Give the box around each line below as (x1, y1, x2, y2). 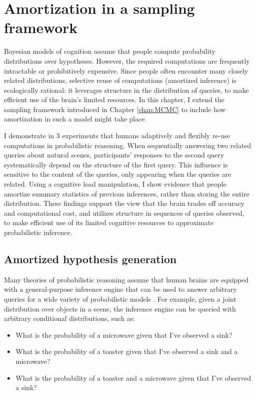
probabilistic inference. (4, 227, 73, 237)
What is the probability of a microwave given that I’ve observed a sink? (15, 329, 232, 340)
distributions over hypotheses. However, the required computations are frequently (4, 55, 250, 66)
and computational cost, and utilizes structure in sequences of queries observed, (4, 207, 245, 218)
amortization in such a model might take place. (4, 114, 147, 124)
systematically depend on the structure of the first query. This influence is (4, 159, 228, 169)
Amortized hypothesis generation (4, 251, 177, 266)
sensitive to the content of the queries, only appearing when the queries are (4, 169, 231, 179)
